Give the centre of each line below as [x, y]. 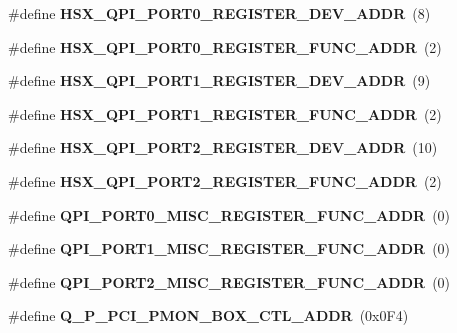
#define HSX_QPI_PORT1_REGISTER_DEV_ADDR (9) [219, 80]
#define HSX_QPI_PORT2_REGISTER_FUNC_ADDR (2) [225, 180]
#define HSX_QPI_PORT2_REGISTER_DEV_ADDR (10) [223, 147]
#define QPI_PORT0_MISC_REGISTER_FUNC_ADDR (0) [229, 214]
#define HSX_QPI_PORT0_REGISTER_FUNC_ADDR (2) [225, 46]
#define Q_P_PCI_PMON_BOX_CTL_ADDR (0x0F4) [208, 315]
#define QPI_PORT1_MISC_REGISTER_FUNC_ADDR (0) [229, 248]
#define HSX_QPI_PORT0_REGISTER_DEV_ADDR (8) [219, 13]
